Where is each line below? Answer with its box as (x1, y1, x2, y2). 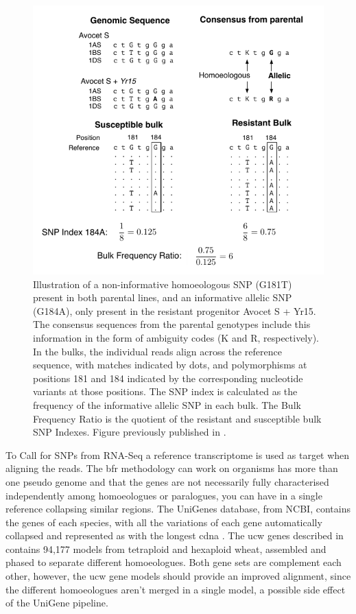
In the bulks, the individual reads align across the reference (33, 344, 282, 358)
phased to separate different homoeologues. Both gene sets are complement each (5, 555, 342, 569)
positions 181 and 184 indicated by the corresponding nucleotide (33, 370, 303, 385)
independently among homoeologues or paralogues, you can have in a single (5, 488, 322, 502)
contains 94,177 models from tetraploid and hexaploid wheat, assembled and (5, 541, 327, 556)
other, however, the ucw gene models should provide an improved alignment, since (5, 569, 351, 583)
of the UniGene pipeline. (5, 595, 108, 610)
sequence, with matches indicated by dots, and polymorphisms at (33, 357, 307, 372)
